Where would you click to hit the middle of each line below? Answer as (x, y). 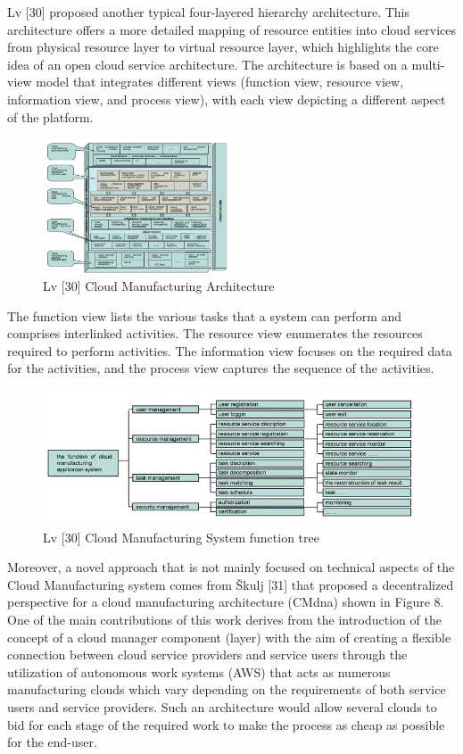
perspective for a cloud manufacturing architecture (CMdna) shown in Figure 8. (226, 602)
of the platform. (50, 116)
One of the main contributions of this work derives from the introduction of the (224, 620)
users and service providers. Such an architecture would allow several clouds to (222, 707)
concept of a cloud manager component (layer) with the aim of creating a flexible (229, 637)
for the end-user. (52, 742)
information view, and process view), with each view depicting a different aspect (227, 99)
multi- (428, 64)
